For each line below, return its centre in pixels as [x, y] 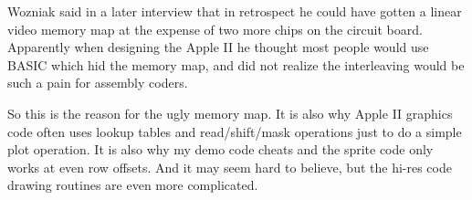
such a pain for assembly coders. [98, 83]
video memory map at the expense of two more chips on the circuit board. [215, 29]
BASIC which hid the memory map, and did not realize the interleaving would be [236, 64]
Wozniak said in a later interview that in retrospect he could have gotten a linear [235, 11]
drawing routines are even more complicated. [133, 185]
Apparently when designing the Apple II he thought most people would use [218, 47]
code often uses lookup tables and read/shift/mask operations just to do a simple [235, 131]
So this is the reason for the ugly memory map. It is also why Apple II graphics [230, 113]
